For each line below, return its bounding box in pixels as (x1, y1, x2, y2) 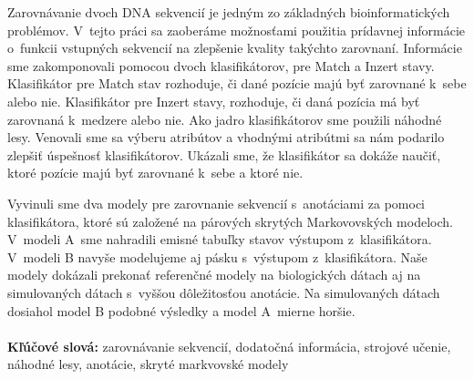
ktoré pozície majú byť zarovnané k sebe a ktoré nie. (7, 163, 304, 182)
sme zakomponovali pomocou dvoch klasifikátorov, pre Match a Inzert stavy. (7, 56, 435, 75)
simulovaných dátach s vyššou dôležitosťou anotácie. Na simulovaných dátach (7, 282, 440, 302)
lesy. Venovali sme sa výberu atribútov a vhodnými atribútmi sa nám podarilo (7, 128, 445, 147)
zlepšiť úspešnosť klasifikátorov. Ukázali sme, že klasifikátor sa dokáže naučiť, (7, 145, 441, 164)
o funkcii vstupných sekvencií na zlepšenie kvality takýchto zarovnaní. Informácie (7, 38, 462, 57)
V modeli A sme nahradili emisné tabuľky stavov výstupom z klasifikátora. (7, 230, 432, 249)
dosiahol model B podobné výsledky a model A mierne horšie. (7, 301, 355, 320)
